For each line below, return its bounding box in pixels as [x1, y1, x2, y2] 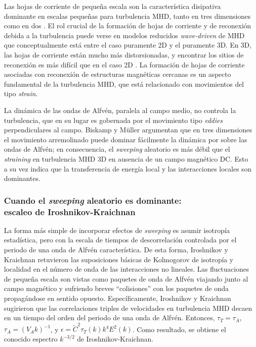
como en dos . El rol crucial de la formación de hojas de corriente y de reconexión [4, 20, 251, 31]
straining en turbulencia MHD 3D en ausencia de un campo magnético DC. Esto [4, 153, 248, 164]
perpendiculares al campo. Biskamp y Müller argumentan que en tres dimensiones [4, 124, 253, 135]
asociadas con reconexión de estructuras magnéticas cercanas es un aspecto [4, 69, 231, 79]
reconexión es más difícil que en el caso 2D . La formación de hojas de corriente [4, 59, 245, 69]
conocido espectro [4, 334, 58, 344]
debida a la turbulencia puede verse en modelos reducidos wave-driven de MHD [4, 30, 245, 40]
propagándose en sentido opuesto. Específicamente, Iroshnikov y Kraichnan [4, 292, 231, 303]
